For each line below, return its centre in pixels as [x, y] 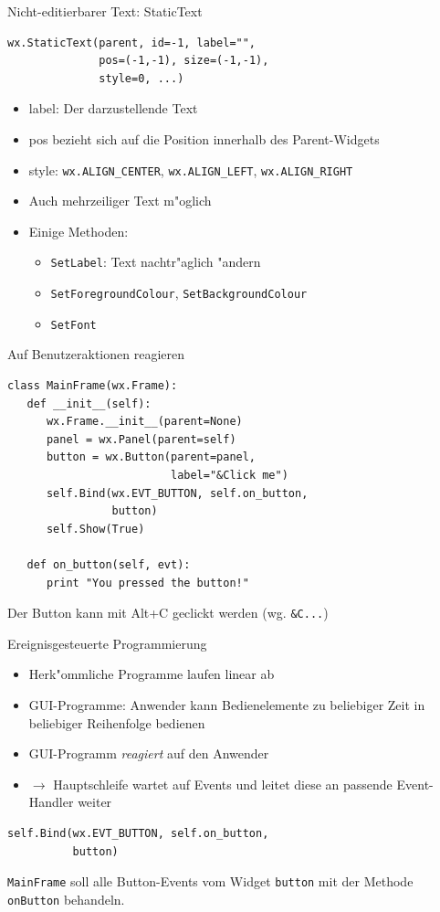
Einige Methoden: [79, 231]
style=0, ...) [141, 78]
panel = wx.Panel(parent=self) [141, 439]
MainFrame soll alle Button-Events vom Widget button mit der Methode [210, 881]
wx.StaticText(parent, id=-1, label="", [132, 42]
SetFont [73, 325]
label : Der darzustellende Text [113, 108]
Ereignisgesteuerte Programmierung [107, 643]
